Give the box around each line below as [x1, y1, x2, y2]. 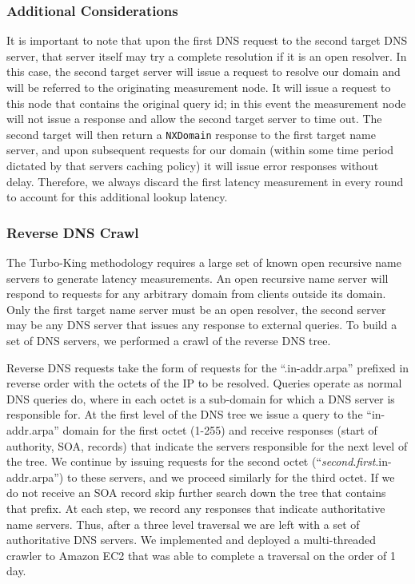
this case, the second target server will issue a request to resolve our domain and [6, 63, 401, 80]
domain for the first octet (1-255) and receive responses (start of [62, 421, 377, 438]
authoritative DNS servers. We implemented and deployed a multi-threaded [6, 531, 377, 548]
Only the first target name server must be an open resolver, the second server [6, 300, 386, 317]
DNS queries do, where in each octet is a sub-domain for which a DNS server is [6, 390, 395, 407]
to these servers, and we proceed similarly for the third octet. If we [66, 468, 395, 485]
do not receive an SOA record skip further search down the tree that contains [6, 484, 386, 501]
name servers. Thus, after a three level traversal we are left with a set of [6, 515, 360, 532]
